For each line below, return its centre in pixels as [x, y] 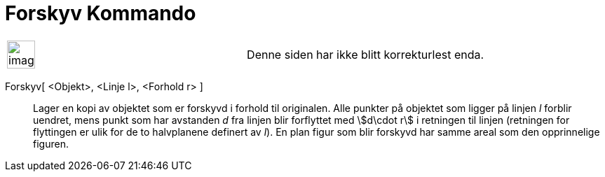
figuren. [51, 143]
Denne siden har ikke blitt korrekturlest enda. [366, 54]
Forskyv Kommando [101, 13]
